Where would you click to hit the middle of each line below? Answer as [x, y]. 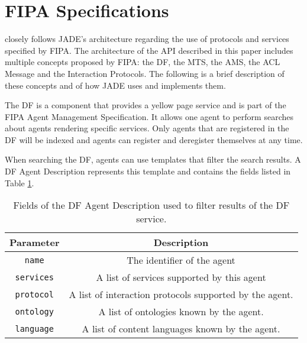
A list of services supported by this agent [181, 277]
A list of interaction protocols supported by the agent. [181, 295]
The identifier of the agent [181, 260]
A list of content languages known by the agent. [181, 329]
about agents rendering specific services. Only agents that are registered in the [147, 128]
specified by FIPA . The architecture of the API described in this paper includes [149, 50]
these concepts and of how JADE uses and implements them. [115, 85]
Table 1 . [20, 182]
